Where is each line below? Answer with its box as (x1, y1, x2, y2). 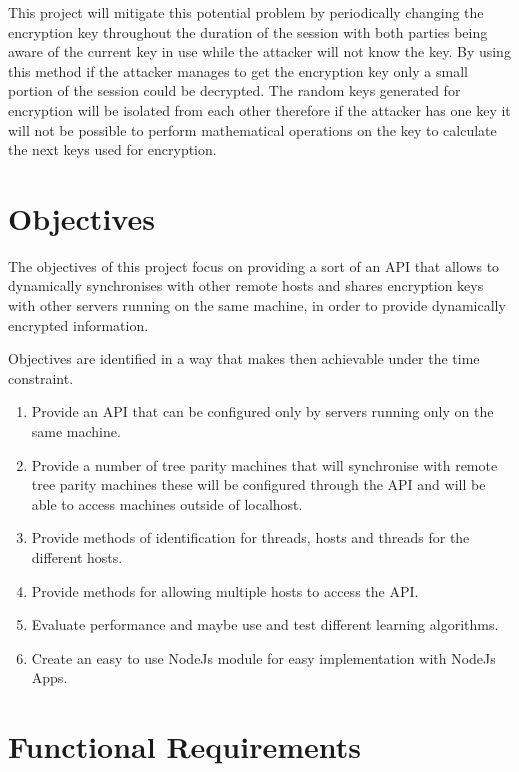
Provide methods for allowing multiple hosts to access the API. (31, 580, 419, 601)
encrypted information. (8, 314, 149, 335)
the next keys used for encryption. (8, 139, 217, 160)
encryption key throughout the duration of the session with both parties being (8, 21, 488, 42)
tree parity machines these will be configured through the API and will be (31, 474, 486, 495)
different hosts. (31, 547, 123, 567)
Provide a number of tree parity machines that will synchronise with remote (31, 454, 498, 475)
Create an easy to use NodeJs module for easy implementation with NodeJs (31, 647, 496, 668)
